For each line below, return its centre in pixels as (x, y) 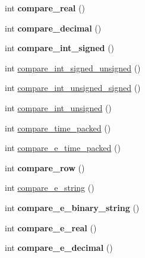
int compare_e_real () (51, 227)
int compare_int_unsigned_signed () (73, 88)
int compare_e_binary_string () (72, 207)
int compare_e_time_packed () (63, 148)
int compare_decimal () (53, 28)
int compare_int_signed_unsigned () (73, 67)
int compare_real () (45, 8)
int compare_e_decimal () (59, 248)
